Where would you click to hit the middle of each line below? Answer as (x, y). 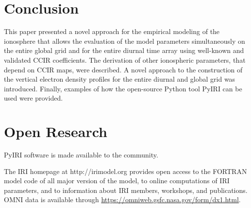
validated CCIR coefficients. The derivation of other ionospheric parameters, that (125, 60)
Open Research (56, 131)
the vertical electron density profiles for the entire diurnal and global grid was (120, 79)
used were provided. (33, 98)
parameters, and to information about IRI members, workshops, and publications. (126, 190)
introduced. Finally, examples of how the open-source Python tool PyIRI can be (123, 88)
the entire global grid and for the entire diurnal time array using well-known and (124, 50)
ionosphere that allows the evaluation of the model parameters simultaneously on (125, 41)
